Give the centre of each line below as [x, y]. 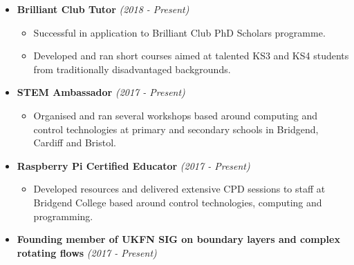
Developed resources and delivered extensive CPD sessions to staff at [179, 189]
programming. [63, 216]
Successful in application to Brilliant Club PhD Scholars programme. [179, 32]
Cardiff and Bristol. [75, 143]
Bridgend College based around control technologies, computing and [178, 202]
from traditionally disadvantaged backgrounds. [132, 69]
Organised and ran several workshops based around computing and [176, 115]
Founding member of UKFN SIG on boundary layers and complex [178, 239]
